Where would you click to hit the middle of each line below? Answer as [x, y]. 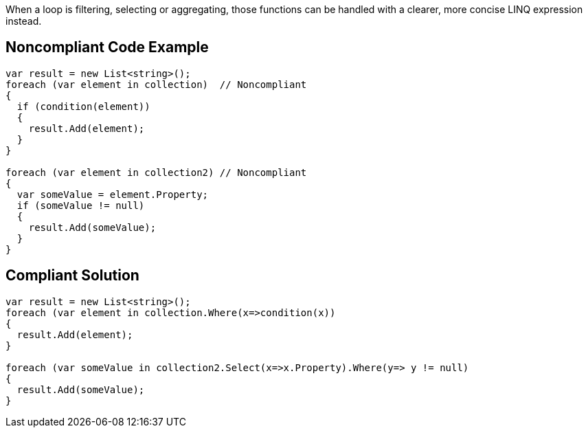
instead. [24, 21]
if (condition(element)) [83, 106]
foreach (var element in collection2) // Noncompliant [156, 172]
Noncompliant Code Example [107, 47]
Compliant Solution [72, 276]
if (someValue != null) [81, 205]
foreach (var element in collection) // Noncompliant [156, 84]
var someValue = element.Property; [113, 194]
